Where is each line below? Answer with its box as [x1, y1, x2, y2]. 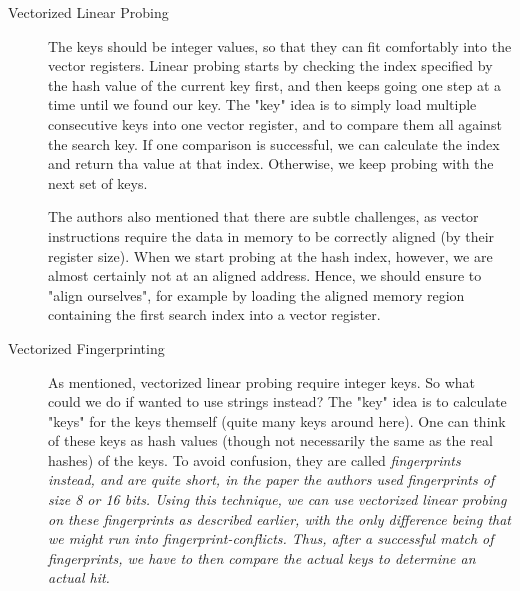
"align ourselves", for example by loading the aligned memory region [48, 284, 465, 305]
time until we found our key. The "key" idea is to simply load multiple [48, 94, 477, 115]
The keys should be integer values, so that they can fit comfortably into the [48, 35, 512, 56]
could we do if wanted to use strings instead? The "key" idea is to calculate [48, 391, 507, 412]
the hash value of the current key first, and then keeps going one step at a [48, 74, 502, 95]
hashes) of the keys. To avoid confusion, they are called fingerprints [48, 449, 461, 470]
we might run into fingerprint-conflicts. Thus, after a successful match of [48, 528, 494, 549]
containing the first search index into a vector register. [48, 304, 381, 325]
